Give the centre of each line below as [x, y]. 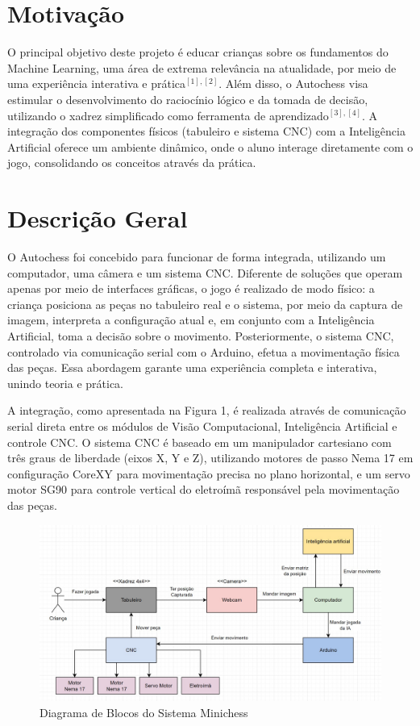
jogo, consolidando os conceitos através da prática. [132, 163]
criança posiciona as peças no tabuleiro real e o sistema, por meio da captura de [205, 304]
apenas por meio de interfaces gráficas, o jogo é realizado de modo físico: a [191, 288]
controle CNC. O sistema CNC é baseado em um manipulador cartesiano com [200, 442]
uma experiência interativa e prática [97, 83]
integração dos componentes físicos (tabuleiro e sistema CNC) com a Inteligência [206, 131]
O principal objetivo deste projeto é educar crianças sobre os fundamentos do [198, 52]
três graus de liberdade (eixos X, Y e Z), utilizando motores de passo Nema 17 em [210, 458]
